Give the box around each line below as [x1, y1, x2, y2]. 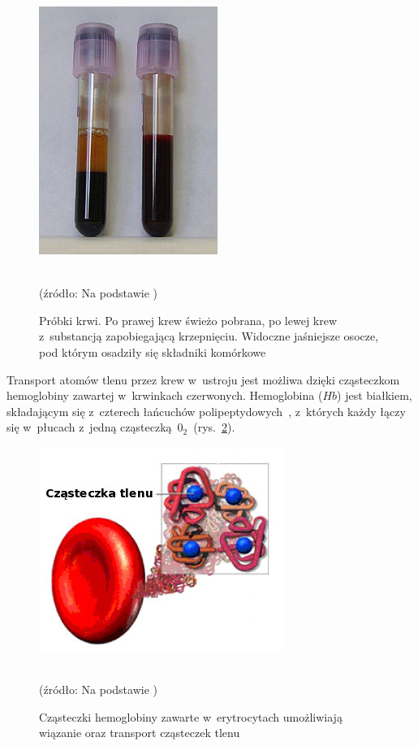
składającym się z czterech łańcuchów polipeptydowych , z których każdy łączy [6, 402, 406, 419]
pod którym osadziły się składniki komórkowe [39, 343, 266, 360]
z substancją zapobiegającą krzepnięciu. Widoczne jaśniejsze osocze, [39, 327, 379, 345]
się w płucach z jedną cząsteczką [6, 419, 172, 436]
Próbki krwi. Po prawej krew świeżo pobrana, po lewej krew [39, 311, 338, 328]
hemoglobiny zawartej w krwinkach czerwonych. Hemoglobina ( [6, 387, 323, 404]
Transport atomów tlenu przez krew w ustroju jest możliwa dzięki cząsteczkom [6, 371, 400, 388]
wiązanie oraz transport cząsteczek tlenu [39, 724, 240, 741]
